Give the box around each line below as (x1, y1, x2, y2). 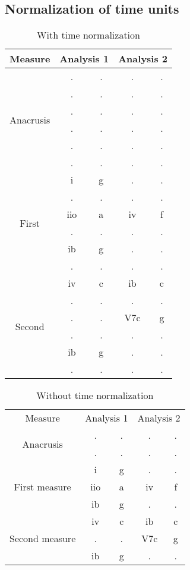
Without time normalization (36, 388, 154, 403)
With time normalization (37, 28, 140, 42)
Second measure (9, 531, 76, 546)
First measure (14, 480, 71, 494)
